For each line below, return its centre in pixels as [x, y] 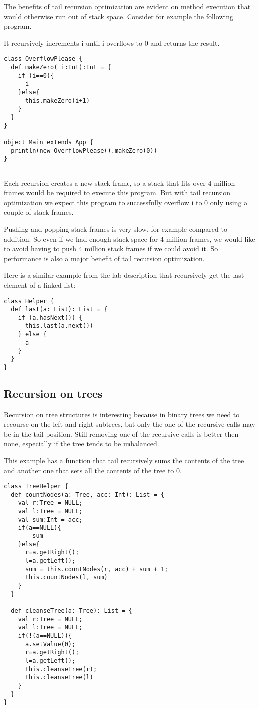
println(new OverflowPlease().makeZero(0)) [84, 150]
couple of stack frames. [39, 212]
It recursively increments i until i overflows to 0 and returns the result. [112, 43]
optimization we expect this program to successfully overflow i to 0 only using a [126, 202]
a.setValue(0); [50, 644]
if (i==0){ [36, 76]
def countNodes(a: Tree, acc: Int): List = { [88, 494]
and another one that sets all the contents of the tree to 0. [93, 470]
